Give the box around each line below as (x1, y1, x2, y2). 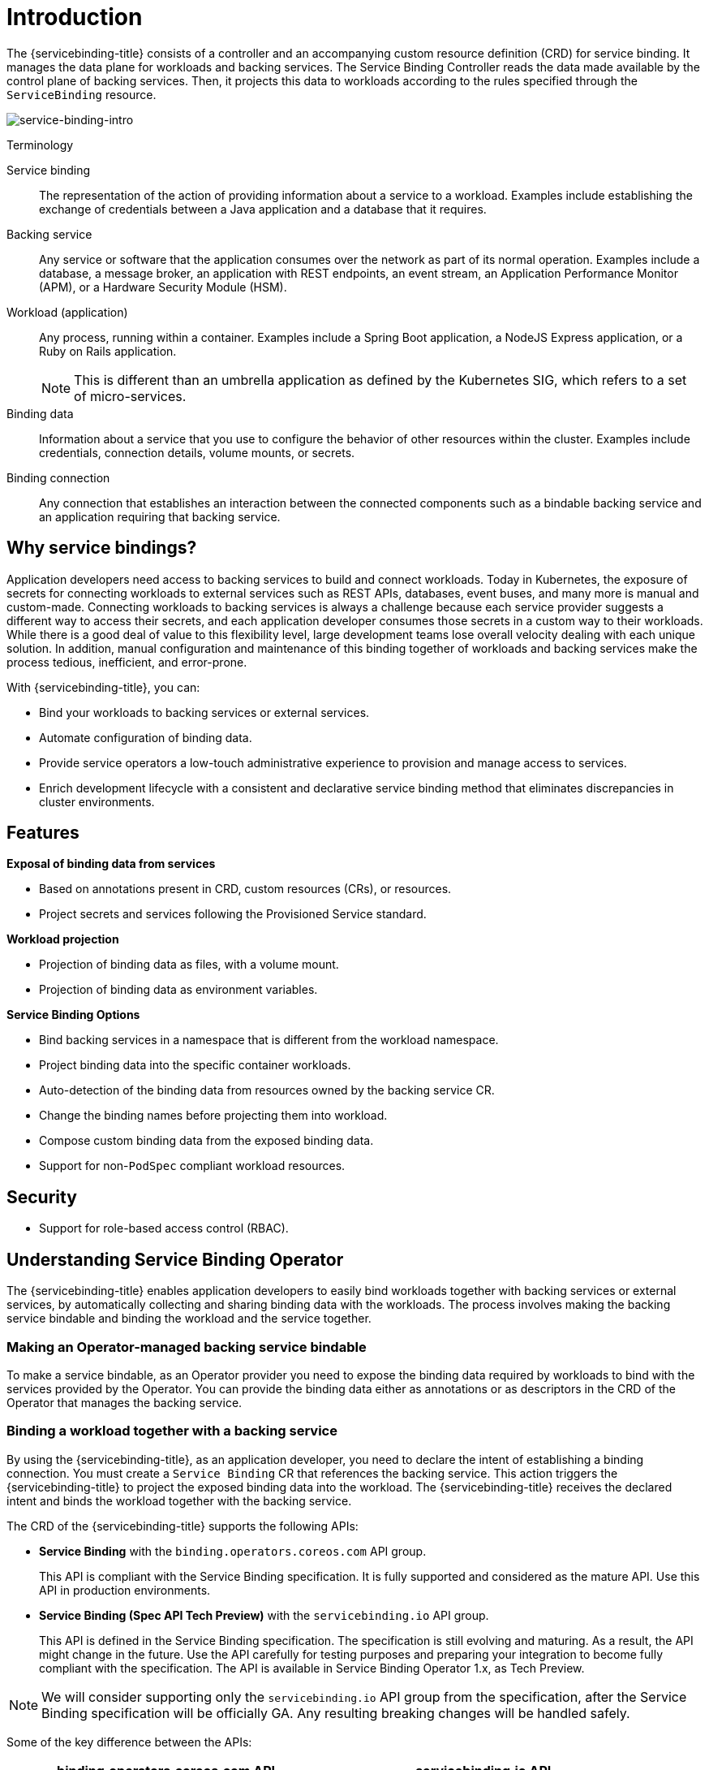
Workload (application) (6, 304, 128, 319)
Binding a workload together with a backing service (6, 1422, 337, 1440)
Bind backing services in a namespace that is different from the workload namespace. (39, 1033, 499, 1047)
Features (6, 822, 79, 844)
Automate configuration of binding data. (39, 730, 252, 745)
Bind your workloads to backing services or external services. (39, 705, 370, 719)
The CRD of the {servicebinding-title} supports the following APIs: (6, 1518, 359, 1533)
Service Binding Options (6, 1008, 140, 1022)
